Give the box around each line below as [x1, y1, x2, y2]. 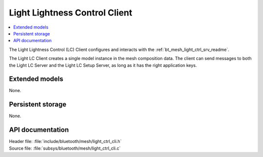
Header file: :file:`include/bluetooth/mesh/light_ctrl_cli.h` [9, 139, 122, 144]
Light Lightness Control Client [9, 7, 132, 18]
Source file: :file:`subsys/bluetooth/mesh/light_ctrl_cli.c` [9, 145, 121, 151]
